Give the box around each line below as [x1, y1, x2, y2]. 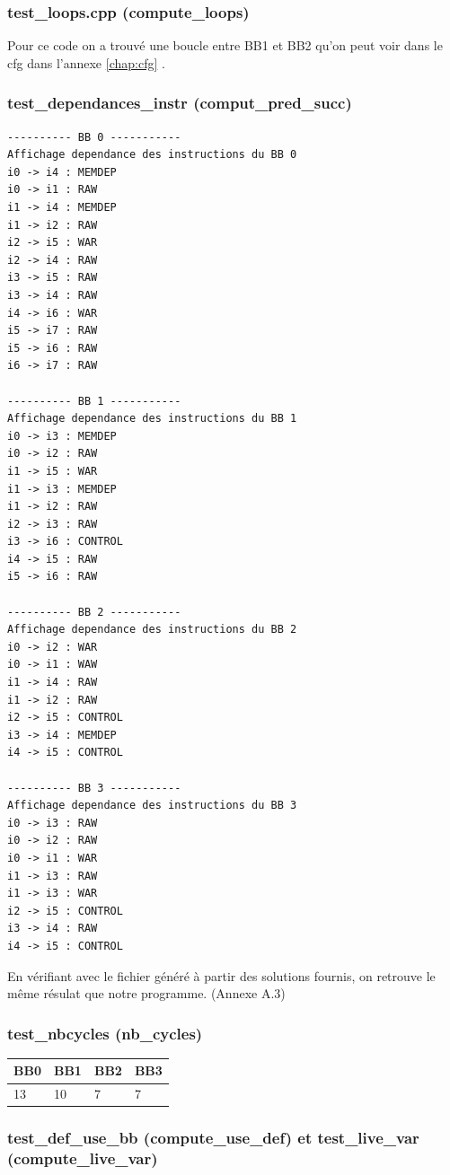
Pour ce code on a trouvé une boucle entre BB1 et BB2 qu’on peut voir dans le [7, 36, 443, 55]
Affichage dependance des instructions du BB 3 [7, 799, 297, 812]
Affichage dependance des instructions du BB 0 [7, 148, 297, 162]
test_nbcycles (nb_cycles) [7, 1022, 203, 1044]
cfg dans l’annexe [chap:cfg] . [7, 53, 165, 72]
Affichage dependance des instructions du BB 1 [7, 412, 297, 425]
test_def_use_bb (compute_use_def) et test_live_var [7, 1127, 419, 1149]
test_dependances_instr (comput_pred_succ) [7, 92, 352, 114]
